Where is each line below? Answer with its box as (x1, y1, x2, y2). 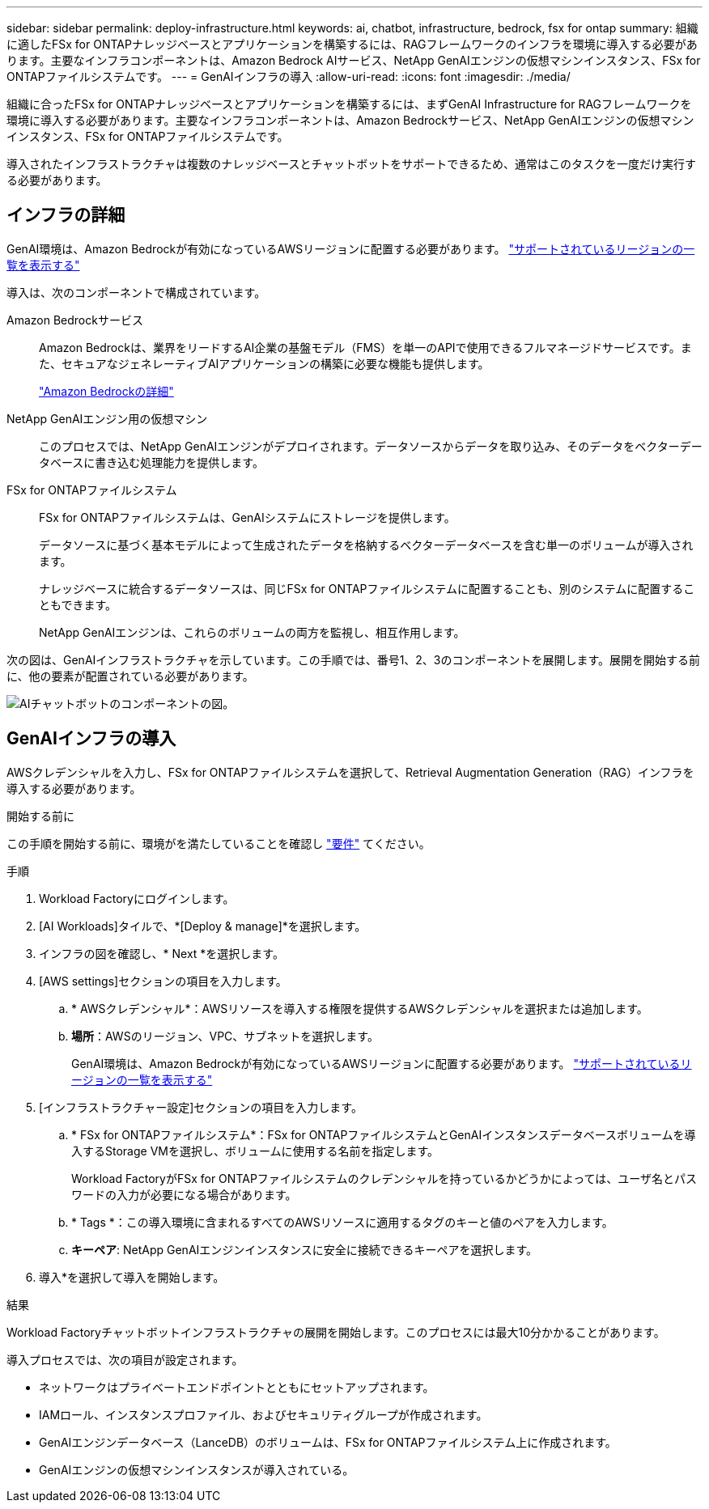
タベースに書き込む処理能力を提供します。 (39, 455, 264, 469)
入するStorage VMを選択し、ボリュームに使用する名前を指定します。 (71, 1143, 439, 1158)
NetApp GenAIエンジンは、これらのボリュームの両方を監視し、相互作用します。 (39, 625, 465, 639)
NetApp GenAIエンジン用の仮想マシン (6, 411, 208, 426)
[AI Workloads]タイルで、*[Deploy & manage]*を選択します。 (39, 918, 367, 933)
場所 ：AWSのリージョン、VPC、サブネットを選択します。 (71, 1028, 379, 1043)
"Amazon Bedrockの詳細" (39, 384, 174, 398)
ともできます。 (39, 597, 117, 612)
